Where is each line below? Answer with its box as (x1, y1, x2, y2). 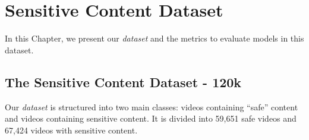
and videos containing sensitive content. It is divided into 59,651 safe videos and (5, 112, 297, 125)
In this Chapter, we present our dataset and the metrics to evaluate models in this (5, 32, 304, 44)
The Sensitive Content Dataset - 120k (5, 72, 242, 91)
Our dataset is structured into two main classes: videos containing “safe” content (5, 100, 298, 113)
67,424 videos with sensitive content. (5, 123, 138, 136)
